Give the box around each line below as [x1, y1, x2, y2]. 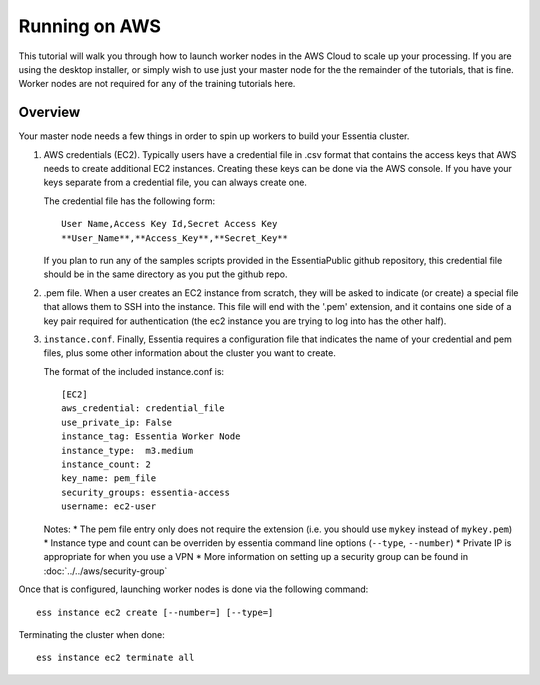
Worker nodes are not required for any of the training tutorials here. [18, 78, 296, 90]
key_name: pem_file [61, 473, 157, 484]
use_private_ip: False [61, 416, 173, 428]
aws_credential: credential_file [61, 403, 225, 414]
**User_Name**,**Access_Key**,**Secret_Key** [61, 232, 289, 244]
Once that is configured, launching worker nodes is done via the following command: [18, 583, 369, 595]
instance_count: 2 [61, 459, 152, 470]
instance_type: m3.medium [61, 445, 194, 456]
